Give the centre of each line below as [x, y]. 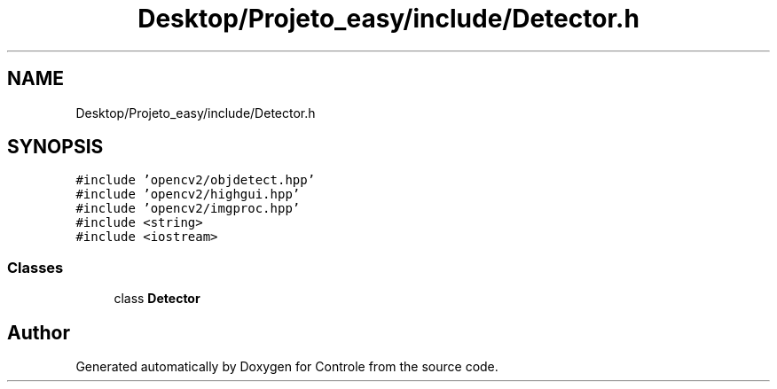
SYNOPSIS [55, 147]
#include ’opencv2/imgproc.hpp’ [188, 209]
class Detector [157, 299]
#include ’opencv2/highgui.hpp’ [188, 194]
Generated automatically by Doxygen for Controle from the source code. [287, 367]
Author [39, 332]
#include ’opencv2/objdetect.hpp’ [196, 180]
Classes [35, 267]
